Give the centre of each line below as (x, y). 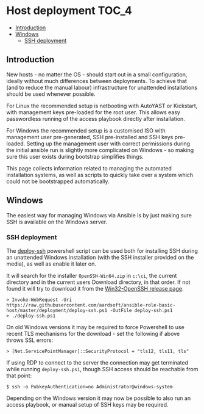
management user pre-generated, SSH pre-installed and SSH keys (90, 137)
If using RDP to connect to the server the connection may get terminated (97, 362)
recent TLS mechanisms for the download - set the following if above (93, 333)
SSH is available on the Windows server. (57, 222)
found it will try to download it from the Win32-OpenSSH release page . (95, 288)
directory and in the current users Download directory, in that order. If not (98, 282)
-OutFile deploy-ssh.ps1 (141, 310)
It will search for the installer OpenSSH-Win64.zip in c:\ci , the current (92, 275)
